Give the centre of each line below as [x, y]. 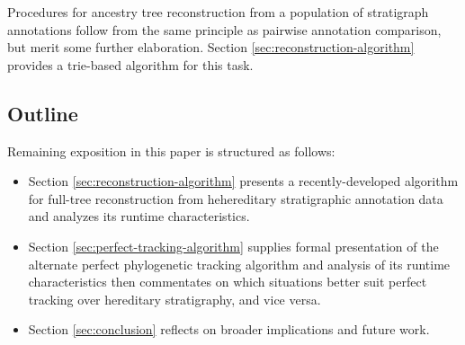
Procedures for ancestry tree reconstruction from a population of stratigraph [218, 12]
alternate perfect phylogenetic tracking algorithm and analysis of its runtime [239, 264]
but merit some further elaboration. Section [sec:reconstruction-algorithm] [211, 47]
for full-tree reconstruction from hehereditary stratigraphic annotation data [236, 198]
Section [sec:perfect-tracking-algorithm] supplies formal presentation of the [233, 246]
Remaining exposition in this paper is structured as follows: [171, 150]
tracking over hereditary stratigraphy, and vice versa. [174, 299]
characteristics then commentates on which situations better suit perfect [228, 282]
